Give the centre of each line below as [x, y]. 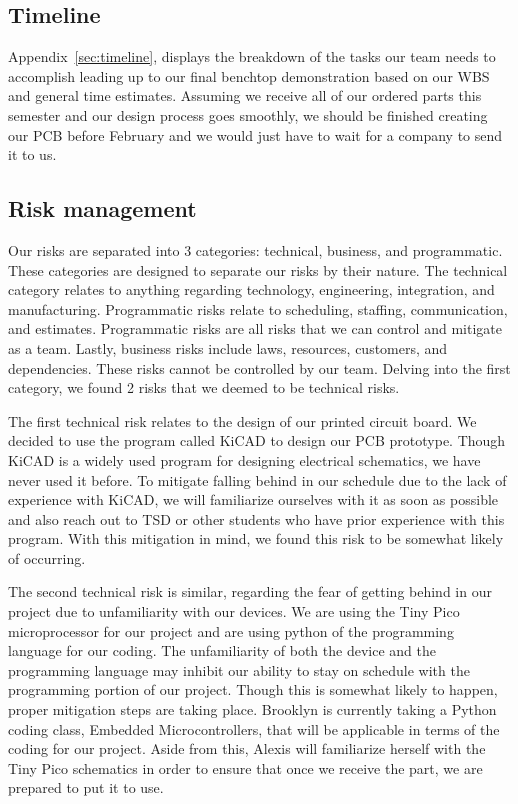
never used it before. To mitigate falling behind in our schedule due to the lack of [257, 479]
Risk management [102, 208]
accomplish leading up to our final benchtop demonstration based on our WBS [249, 75]
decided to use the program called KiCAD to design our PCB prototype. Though [257, 440]
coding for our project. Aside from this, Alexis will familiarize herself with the [247, 748]
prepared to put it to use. [86, 787]
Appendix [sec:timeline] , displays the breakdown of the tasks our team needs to [252, 56]
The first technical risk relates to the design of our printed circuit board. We [242, 420]
